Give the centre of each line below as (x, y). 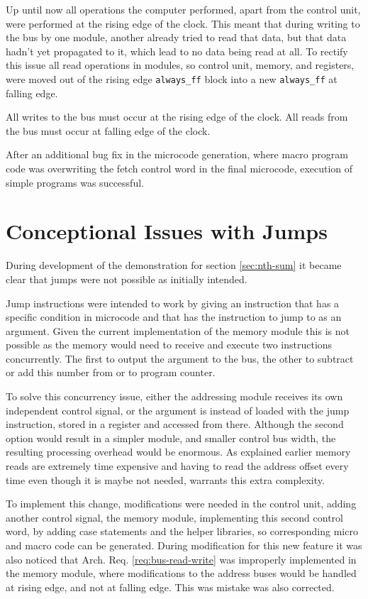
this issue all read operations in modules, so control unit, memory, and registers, (180, 65)
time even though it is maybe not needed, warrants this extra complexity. (165, 479)
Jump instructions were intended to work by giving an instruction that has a (173, 303)
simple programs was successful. (75, 182)
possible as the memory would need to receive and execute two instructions (169, 345)
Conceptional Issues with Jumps (167, 231)
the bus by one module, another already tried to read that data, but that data (176, 37)
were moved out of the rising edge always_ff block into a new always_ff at (172, 78)
